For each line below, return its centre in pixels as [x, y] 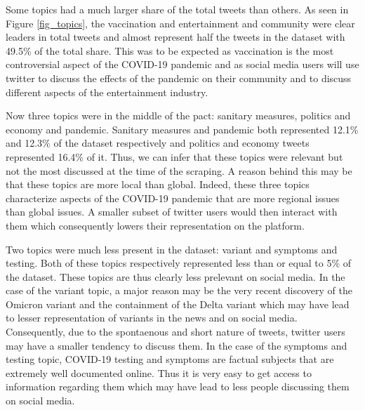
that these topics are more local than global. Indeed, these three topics [158, 184]
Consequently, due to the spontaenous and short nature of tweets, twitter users [175, 332]
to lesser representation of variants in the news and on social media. [152, 318]
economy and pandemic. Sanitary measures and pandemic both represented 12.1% [182, 129]
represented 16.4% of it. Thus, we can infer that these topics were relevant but [174, 156]
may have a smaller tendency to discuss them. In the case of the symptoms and [177, 345]
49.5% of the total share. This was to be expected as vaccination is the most [170, 50]
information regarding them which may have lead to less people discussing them [178, 386]
